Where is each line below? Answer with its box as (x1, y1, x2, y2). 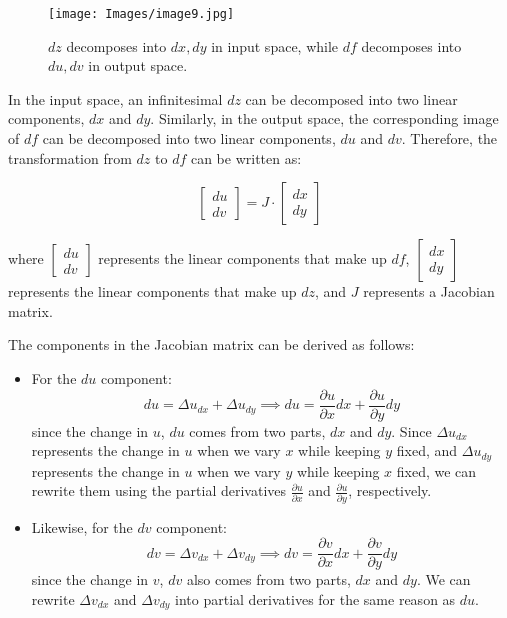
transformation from (8, 147, 132, 168)
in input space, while (211, 35, 339, 56)
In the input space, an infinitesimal (8, 88, 223, 109)
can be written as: (190, 147, 302, 168)
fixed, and (396, 440, 458, 461)
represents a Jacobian (363, 281, 495, 302)
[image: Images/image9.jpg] (48, 7, 235, 21)
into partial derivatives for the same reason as (175, 588, 456, 609)
